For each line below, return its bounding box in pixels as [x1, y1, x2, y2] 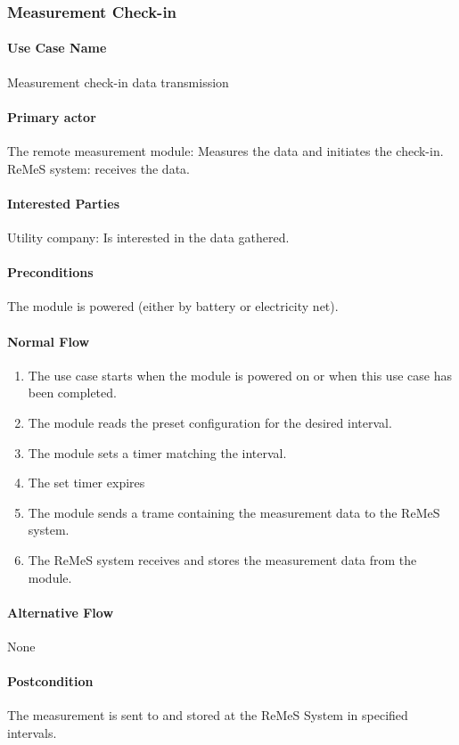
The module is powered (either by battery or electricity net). [7, 297, 339, 315]
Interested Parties [7, 193, 120, 212]
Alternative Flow [7, 602, 114, 621]
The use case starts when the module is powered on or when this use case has [28, 365, 452, 384]
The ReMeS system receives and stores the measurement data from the [28, 550, 417, 569]
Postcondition [7, 672, 94, 691]
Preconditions [7, 263, 94, 282]
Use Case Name [7, 38, 107, 57]
